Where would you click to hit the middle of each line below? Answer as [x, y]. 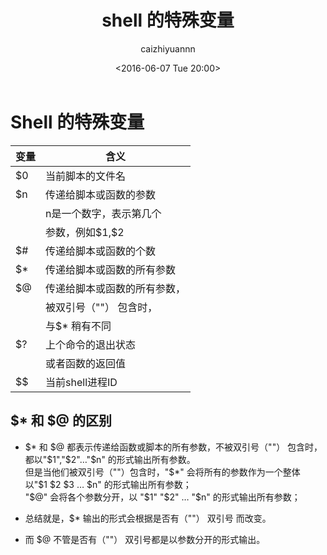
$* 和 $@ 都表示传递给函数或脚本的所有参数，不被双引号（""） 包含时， [173, 447]
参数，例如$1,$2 [85, 232]
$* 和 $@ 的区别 [61, 421]
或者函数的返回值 [86, 363]
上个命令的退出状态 [91, 344]
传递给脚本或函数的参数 [101, 194]
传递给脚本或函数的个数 [101, 251]
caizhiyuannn [168, 48]
